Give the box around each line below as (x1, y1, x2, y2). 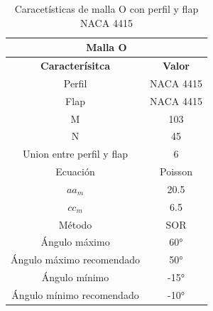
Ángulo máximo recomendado (11, 252, 141, 267)
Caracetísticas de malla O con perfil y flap (14, 1, 199, 16)
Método (58, 217, 92, 231)
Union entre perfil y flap (23, 146, 128, 161)
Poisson (160, 164, 192, 179)
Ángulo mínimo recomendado (11, 288, 139, 302)
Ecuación (55, 164, 95, 179)
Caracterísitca (40, 58, 110, 73)
